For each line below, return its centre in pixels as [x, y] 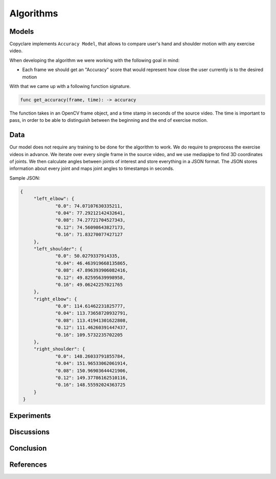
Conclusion [28, 448]
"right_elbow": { [55, 299]
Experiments [30, 415]
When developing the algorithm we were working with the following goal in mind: [95, 60]
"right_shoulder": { [59, 349]
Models [22, 31]
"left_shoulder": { [58, 249]
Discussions [29, 432]
